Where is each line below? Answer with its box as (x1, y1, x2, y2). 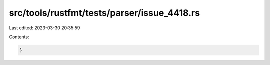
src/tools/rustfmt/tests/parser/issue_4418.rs (9, 7, 200, 18)
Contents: (9, 34, 29, 40)
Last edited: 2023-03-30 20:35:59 (9, 25, 80, 31)
